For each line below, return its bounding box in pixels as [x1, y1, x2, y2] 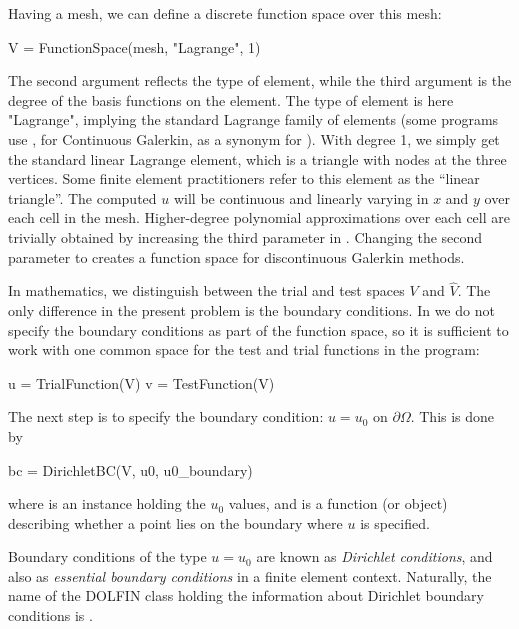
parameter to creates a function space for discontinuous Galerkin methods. [8, 246, 465, 267]
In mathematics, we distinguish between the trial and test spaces [8, 280, 405, 301]
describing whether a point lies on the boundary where [8, 512, 343, 533]
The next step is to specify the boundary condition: [8, 406, 324, 427]
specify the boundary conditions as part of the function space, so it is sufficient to [8, 319, 509, 340]
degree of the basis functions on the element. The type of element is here [8, 89, 454, 110]
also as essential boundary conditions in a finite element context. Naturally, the [8, 565, 492, 586]
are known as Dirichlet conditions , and [256, 546, 493, 567]
